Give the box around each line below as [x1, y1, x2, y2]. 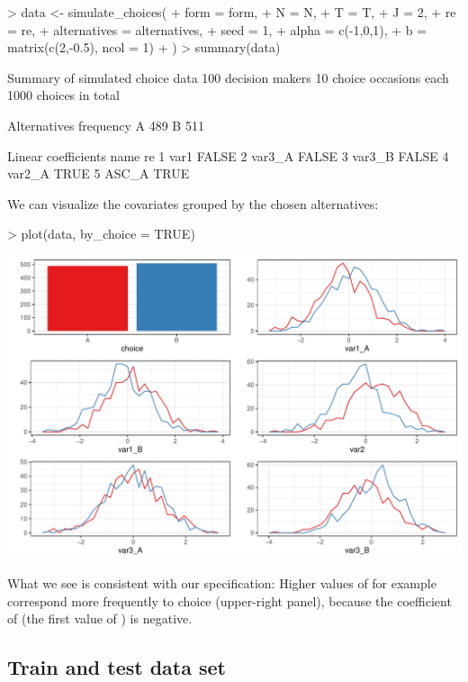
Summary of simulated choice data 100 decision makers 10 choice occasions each [7, 68, 449, 86]
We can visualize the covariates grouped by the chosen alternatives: [7, 194, 379, 213]
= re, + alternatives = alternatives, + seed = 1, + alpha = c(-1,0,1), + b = [7, 20, 427, 39]
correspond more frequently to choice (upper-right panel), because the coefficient [7, 591, 452, 610]
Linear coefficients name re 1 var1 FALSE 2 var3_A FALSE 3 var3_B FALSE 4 [7, 146, 449, 165]
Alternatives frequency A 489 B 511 [7, 115, 204, 134]
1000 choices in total [7, 86, 120, 105]
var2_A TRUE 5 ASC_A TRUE [7, 164, 190, 183]
